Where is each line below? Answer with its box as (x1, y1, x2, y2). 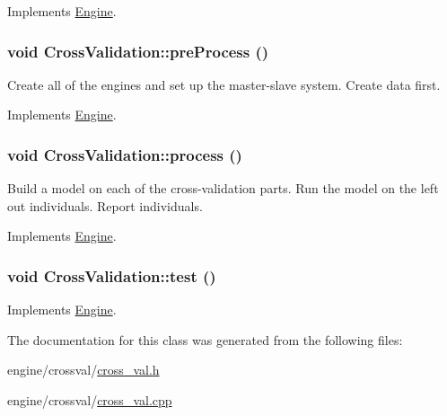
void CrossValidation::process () (7, 143, 242, 165)
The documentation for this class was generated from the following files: (7, 330, 403, 349)
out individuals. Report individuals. (7, 196, 203, 215)
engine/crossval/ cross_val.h (7, 360, 160, 379)
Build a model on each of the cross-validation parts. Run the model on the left (7, 179, 439, 198)
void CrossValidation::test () (7, 264, 216, 287)
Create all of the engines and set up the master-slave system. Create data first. (7, 75, 441, 93)
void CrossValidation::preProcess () (7, 40, 269, 62)
